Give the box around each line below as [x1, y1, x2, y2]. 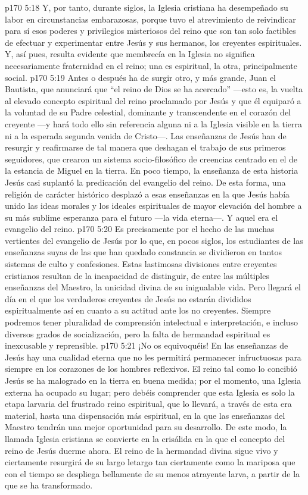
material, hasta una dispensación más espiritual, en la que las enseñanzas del [5, 409, 285, 421]
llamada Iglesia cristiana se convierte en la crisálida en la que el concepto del [5, 432, 285, 444]
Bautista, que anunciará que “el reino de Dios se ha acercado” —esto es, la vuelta [5, 83, 303, 95]
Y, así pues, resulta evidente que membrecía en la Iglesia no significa [5, 48, 255, 60]
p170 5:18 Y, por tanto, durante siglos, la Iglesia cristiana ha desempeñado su [5, 1, 288, 13]
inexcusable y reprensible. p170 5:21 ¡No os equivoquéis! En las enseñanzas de [5, 339, 288, 352]
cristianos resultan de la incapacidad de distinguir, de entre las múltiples [5, 269, 269, 281]
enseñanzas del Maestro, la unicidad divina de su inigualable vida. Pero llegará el [5, 281, 301, 293]
